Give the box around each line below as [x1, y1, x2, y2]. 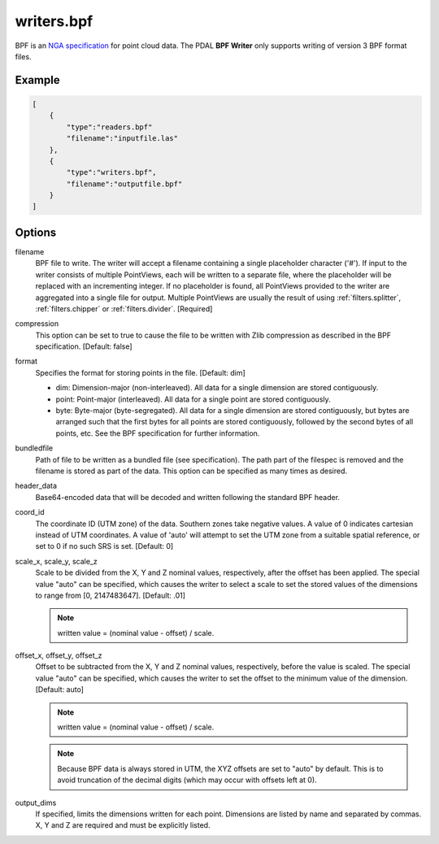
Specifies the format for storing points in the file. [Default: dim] [35, 368, 246, 377]
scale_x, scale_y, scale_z [15, 556, 98, 566]
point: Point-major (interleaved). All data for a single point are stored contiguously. [55, 394, 331, 404]
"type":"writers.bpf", [66, 167, 158, 177]
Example [15, 73, 60, 87]
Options [15, 225, 57, 239]
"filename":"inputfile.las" [66, 134, 179, 143]
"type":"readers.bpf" [66, 122, 153, 132]
